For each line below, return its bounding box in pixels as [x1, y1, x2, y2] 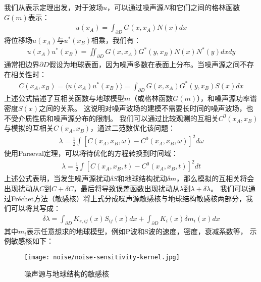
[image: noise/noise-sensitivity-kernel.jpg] [24, 253, 180, 261]
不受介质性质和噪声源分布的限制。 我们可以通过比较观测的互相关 [4, 112, 219, 123]
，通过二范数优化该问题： [90, 123, 176, 133]
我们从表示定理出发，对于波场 [4, 2, 103, 12]
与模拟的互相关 [4, 123, 54, 133]
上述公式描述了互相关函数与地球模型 [4, 93, 124, 103]
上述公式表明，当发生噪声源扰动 [4, 173, 110, 184]
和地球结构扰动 [117, 173, 167, 184]
